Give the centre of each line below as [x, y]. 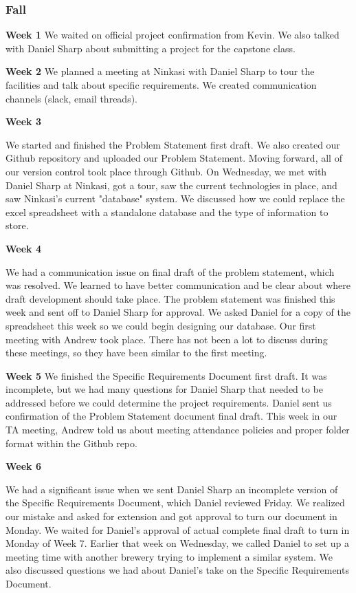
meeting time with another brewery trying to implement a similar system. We [169, 556]
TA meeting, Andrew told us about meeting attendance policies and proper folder [178, 430]
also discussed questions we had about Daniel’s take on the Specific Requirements [177, 570]
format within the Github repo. [71, 443]
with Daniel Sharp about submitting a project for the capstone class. [151, 48]
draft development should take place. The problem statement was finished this [170, 298]
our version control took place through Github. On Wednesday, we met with [166, 171]
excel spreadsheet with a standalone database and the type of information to [167, 212]
